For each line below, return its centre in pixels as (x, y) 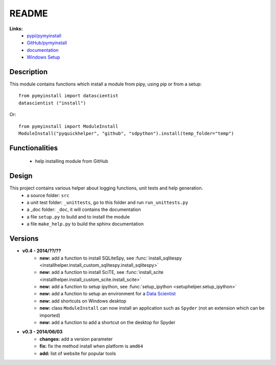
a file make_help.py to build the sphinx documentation (85, 224)
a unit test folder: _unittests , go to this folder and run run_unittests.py (108, 203)
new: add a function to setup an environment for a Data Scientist (108, 294)
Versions (24, 239)
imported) (50, 315)
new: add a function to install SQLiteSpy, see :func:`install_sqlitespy (111, 258)
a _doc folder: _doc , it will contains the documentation (84, 209)
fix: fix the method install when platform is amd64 (91, 346)
